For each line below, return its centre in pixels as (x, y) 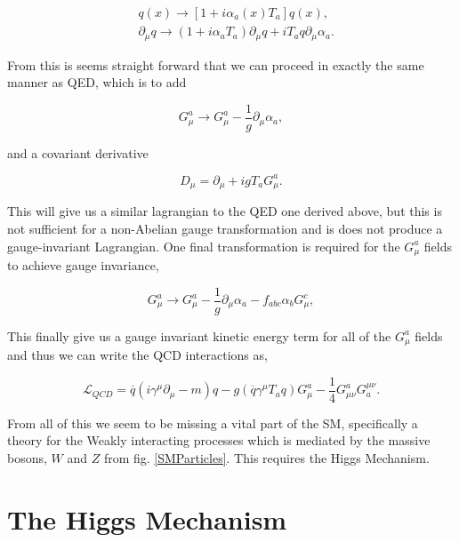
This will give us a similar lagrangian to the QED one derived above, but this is (225, 211)
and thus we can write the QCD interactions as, (137, 355)
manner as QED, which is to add (97, 82)
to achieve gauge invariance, (83, 264)
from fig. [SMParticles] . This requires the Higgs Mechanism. (266, 457)
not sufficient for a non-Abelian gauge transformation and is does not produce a (225, 228)
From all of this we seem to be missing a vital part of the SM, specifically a (213, 422)
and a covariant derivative (78, 152)
